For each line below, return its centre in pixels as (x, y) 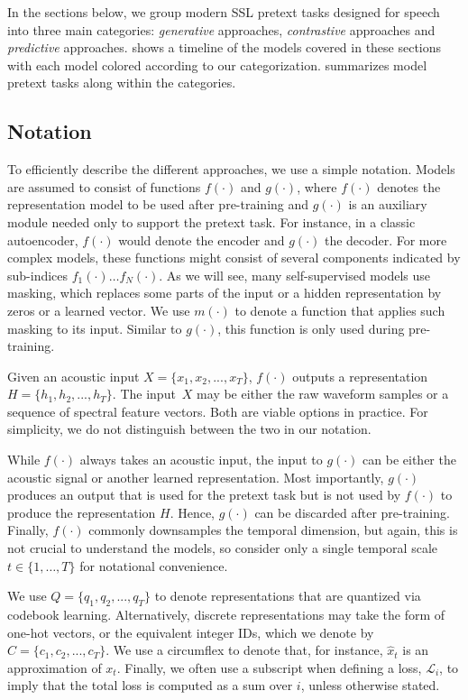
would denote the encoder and (202, 239)
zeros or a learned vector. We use (99, 310)
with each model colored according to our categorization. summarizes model (217, 64)
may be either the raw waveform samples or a (323, 394)
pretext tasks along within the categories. (122, 83)
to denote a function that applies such (340, 310)
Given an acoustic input (73, 376)
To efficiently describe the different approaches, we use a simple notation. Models (231, 169)
